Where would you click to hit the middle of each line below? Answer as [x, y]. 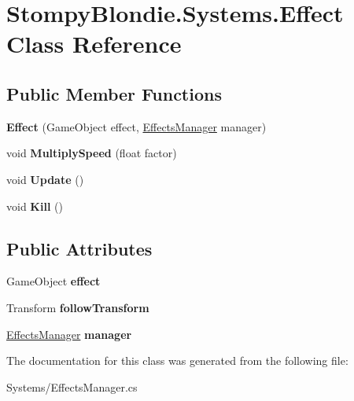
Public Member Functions [114, 93]
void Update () [45, 179]
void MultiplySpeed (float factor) [92, 153]
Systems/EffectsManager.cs [72, 386]
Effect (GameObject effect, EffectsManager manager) [136, 126]
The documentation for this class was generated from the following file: [177, 361]
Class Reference [94, 44]
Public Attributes [79, 248]
